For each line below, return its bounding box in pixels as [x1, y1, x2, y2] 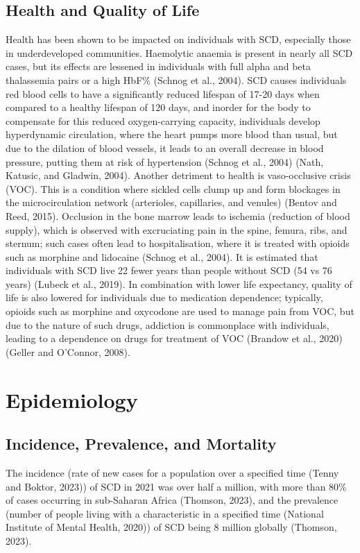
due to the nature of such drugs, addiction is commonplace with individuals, [6, 317, 329, 332]
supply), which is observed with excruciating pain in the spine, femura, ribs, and [6, 222, 348, 237]
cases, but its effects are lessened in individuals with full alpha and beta [6, 59, 311, 74]
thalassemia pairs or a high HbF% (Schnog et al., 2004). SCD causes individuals [6, 72, 347, 87]
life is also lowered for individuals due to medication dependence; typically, [6, 290, 323, 305]
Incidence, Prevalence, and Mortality [6, 433, 277, 454]
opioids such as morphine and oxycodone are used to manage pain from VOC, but [6, 304, 354, 318]
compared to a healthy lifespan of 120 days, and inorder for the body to [6, 100, 311, 114]
